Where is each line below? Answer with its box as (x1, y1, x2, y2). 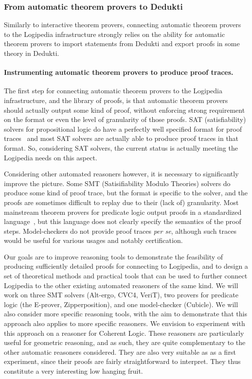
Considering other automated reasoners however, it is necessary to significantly (4, 169, 239, 179)
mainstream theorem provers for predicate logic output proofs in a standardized (4, 207, 242, 217)
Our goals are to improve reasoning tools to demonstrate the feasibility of (4, 251, 223, 261)
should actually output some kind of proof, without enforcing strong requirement (4, 104, 245, 115)
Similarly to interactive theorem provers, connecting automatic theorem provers (4, 19, 241, 30)
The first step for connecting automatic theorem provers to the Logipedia (4, 86, 222, 96)
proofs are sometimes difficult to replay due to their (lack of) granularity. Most (4, 197, 239, 207)
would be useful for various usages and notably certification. (4, 235, 183, 245)
